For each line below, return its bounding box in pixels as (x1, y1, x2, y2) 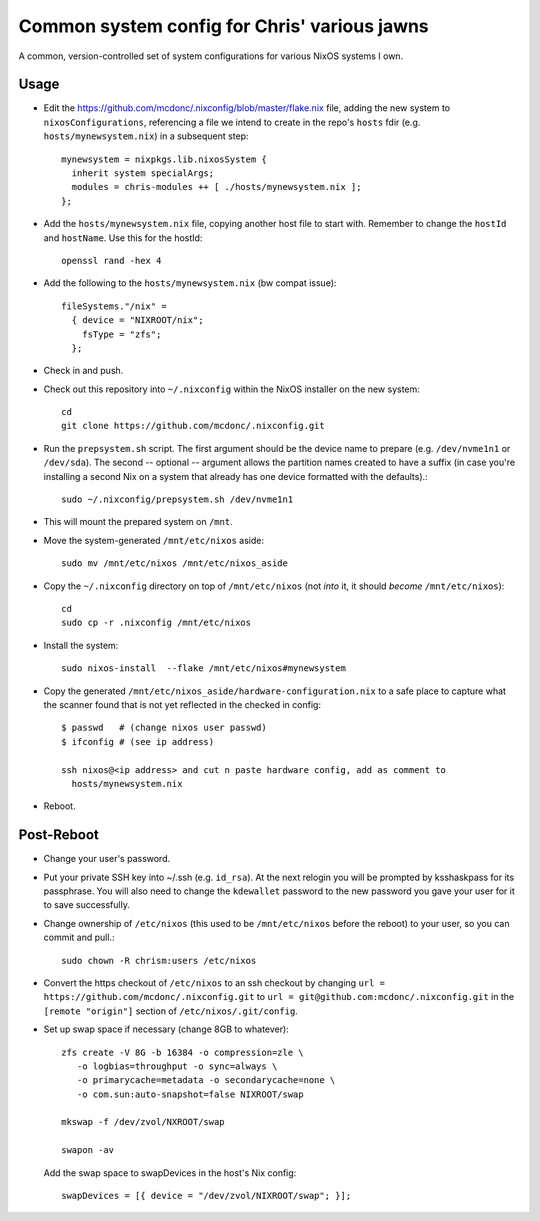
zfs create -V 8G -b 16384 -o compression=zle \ (61, 1046, 304, 1058)
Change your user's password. (43, 853, 171, 865)
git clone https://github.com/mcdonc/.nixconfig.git (61, 420, 325, 432)
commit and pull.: (43, 931, 115, 944)
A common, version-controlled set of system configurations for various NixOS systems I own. (18, 50, 404, 62)
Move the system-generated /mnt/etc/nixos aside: (43, 534, 265, 546)
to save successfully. (43, 899, 130, 911)
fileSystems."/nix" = (61, 300, 167, 312)
